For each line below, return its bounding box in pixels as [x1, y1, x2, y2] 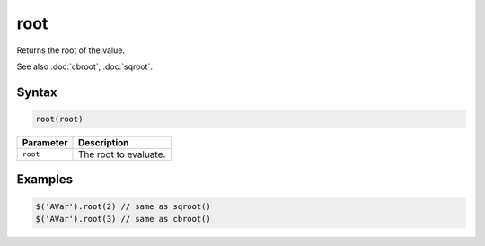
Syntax [16, 84, 57, 100]
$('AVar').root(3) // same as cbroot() [35, 214, 211, 224]
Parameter [22, 136, 68, 148]
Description [77, 136, 129, 148]
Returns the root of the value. [16, 45, 126, 56]
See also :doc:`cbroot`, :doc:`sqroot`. [16, 61, 153, 72]
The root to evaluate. [77, 148, 166, 161]
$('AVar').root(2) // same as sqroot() [35, 201, 211, 211]
